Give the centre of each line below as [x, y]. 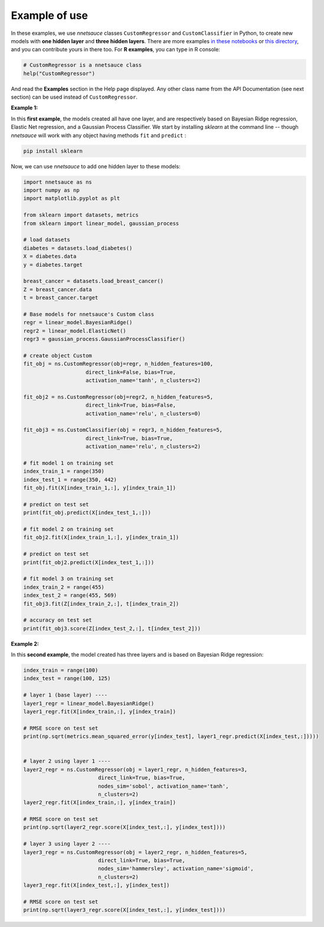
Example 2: [25, 643]
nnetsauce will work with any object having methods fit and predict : [99, 135]
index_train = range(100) [61, 670]
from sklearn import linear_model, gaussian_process [101, 223]
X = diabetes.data [50, 256]
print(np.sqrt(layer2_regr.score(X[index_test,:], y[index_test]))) [125, 827]
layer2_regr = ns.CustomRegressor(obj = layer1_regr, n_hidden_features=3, [135, 769]
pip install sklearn [53, 151]
